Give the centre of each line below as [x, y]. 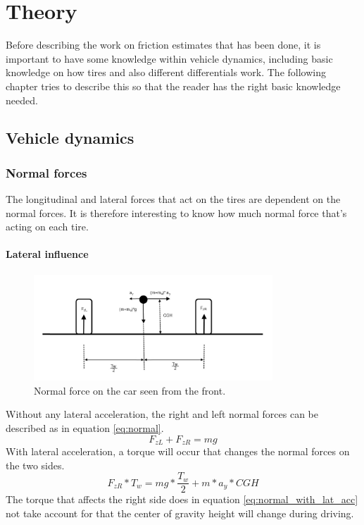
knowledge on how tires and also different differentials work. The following [166, 72]
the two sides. [35, 465]
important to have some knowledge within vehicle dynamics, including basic [169, 58]
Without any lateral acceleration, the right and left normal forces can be [162, 414]
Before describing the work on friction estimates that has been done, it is [163, 45]
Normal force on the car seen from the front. [130, 390]
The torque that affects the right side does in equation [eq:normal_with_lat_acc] [182, 499]
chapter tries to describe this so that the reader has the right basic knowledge [173, 86]
